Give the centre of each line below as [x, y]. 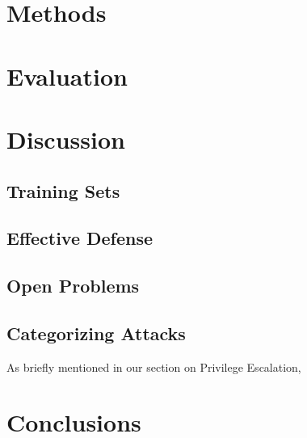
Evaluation [67, 76]
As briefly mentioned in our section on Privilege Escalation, [154, 366]
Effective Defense [80, 238]
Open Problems [73, 286]
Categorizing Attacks [96, 333]
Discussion [66, 139]
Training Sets [63, 190]
